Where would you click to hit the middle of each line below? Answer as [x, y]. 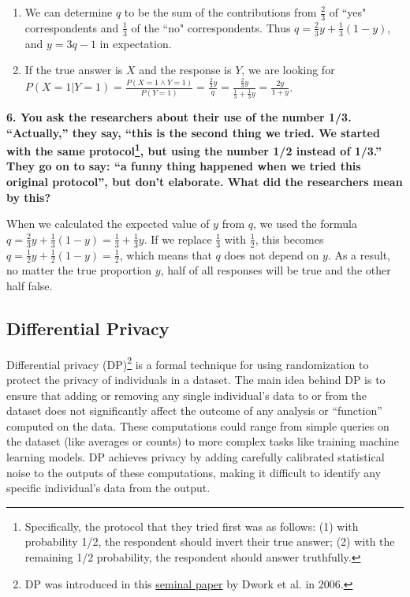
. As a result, [359, 254]
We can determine [69, 12]
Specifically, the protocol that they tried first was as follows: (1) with [192, 526]
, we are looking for [288, 70]
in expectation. [136, 43]
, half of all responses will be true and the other [276, 270]
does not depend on [272, 254]
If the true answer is [74, 70]
